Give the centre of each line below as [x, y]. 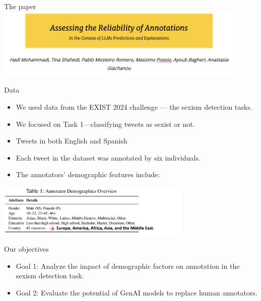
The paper [20, 6]
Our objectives [26, 249]
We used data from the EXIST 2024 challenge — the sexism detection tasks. [134, 106]
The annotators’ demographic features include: [88, 174]
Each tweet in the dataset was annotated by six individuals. [108, 157]
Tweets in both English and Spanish [72, 141]
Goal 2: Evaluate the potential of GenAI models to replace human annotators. [137, 293]
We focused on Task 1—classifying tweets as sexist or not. [105, 124]
